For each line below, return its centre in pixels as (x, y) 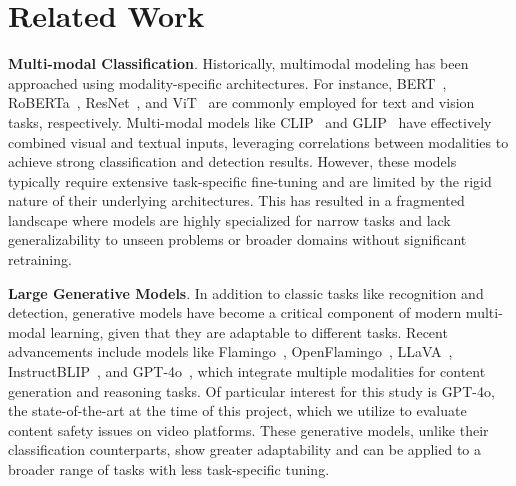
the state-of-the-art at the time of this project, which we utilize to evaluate (237, 410)
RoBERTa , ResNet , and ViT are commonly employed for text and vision (241, 102)
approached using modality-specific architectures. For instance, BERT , (227, 82)
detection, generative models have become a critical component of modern (235, 312)
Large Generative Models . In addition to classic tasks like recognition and (246, 292)
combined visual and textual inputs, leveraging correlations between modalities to (258, 141)
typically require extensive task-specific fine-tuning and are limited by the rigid (250, 180)
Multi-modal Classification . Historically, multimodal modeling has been (238, 63)
